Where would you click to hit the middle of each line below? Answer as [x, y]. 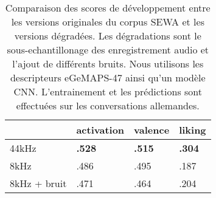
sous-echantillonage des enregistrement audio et [108, 50]
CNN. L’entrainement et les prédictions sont [108, 91]
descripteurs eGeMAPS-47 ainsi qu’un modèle [108, 77]
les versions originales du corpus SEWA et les [108, 22]
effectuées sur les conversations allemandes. [108, 105]
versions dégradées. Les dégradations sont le [108, 36]
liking [193, 130]
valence [152, 130]
